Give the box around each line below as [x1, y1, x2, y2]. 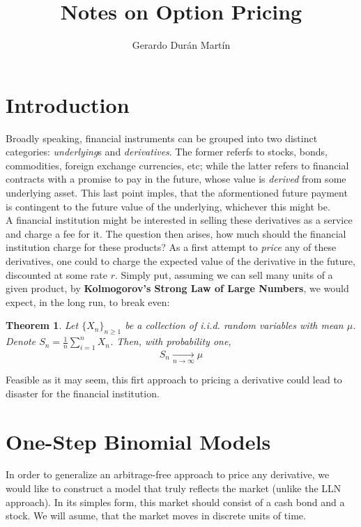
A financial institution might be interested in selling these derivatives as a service [6, 213, 353, 227]
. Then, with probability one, [109, 334, 231, 349]
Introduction [6, 90, 130, 119]
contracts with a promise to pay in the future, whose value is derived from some [6, 171, 346, 186]
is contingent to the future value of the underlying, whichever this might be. [6, 199, 330, 213]
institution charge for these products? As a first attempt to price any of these [6, 240, 337, 254]
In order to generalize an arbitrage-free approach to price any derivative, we [6, 467, 330, 482]
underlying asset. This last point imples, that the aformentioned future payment [6, 185, 348, 200]
